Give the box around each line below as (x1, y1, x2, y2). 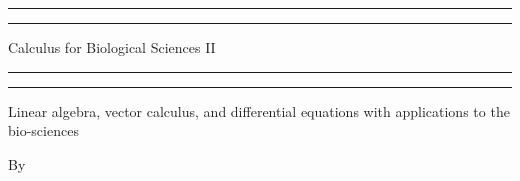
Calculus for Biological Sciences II (8, 37, 216, 57)
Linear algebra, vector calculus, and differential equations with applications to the (8, 100, 510, 121)
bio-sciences (8, 120, 79, 141)
